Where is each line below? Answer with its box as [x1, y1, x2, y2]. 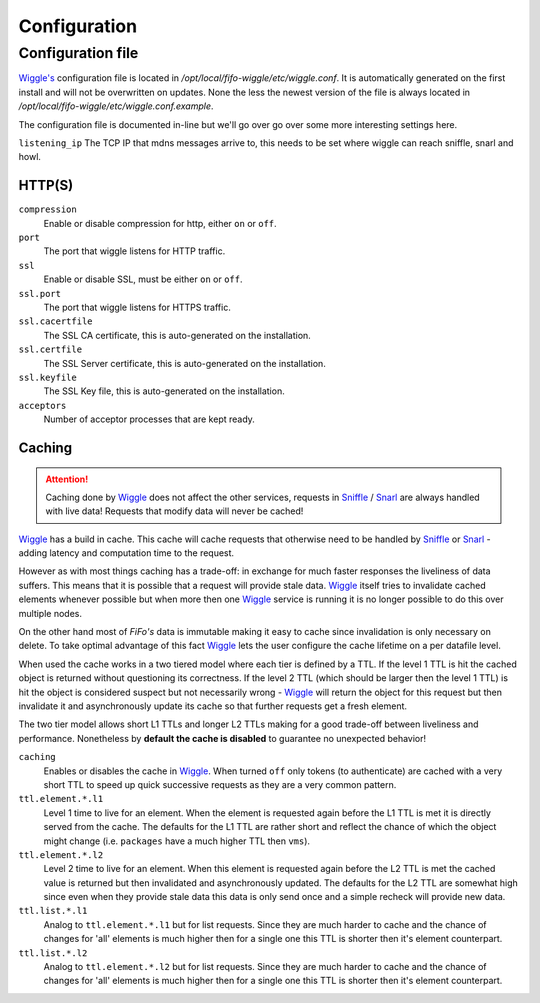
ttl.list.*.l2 [18, 947, 88, 959]
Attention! [45, 473, 89, 485]
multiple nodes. [18, 607, 82, 619]
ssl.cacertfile [18, 316, 94, 327]
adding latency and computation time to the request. [18, 547, 235, 559]
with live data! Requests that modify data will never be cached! [45, 505, 304, 517]
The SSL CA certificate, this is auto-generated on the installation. [43, 329, 312, 341]
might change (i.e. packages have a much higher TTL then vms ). [43, 835, 310, 847]
